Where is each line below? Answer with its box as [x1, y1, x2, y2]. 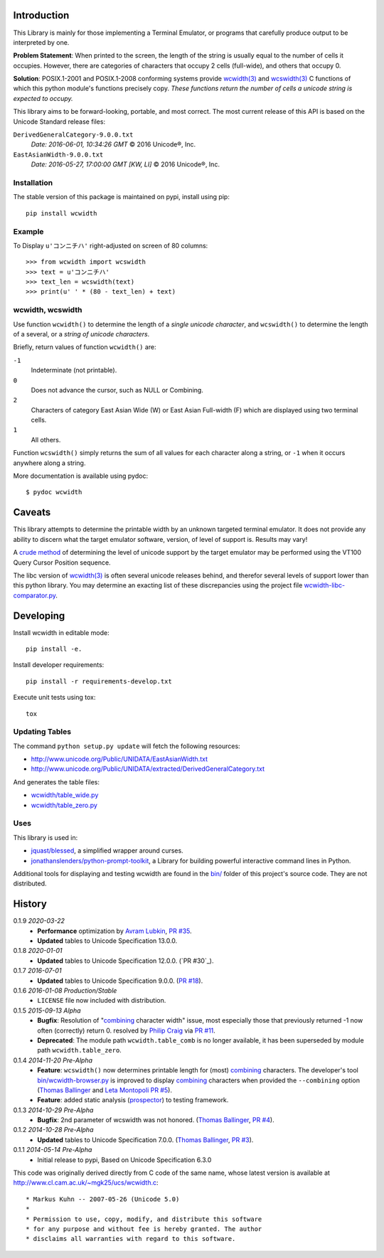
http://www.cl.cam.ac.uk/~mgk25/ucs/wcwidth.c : [13, 1178, 159, 1187]
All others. [31, 435, 61, 444]
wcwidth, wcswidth [13, 305, 82, 315]
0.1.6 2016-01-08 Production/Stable [13, 986, 117, 995]
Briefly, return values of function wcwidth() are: [13, 343, 156, 351]
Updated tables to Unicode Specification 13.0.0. [37, 937, 178, 945]
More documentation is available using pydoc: [13, 471, 149, 480]
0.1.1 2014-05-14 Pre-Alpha [13, 1146, 92, 1154]
